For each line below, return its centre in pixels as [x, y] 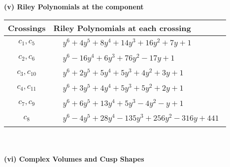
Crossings [27, 28]
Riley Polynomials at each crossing [122, 28]
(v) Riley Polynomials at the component [74, 6]
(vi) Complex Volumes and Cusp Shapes [74, 158]
